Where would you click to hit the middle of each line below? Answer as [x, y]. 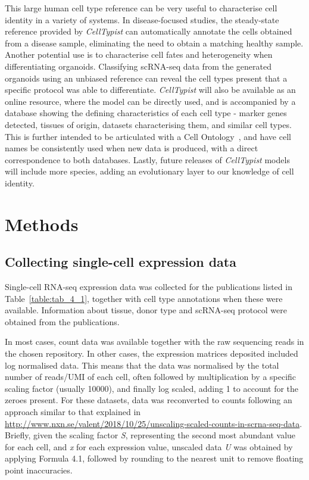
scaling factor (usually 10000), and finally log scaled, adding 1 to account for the [152, 388]
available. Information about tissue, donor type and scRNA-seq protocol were [146, 310]
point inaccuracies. [39, 470]
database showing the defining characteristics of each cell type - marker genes [146, 113]
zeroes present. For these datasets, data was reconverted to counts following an [149, 400]
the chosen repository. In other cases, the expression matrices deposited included [152, 353]
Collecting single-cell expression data [121, 262]
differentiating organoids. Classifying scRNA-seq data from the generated [138, 66]
